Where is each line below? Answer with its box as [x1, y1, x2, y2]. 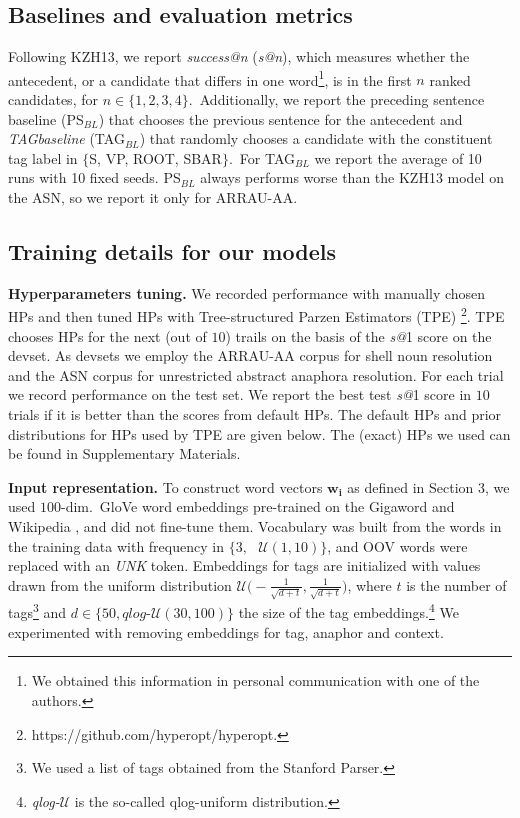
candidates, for [8, 89, 98, 110]
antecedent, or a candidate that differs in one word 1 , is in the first [8, 66, 412, 90]
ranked [429, 69, 471, 90]
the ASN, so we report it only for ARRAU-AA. [8, 187, 298, 208]
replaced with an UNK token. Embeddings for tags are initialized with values [8, 555, 481, 576]
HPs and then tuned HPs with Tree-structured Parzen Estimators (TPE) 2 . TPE [8, 303, 505, 327]
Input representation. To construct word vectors [8, 476, 323, 497]
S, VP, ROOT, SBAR [89, 147, 222, 168]
